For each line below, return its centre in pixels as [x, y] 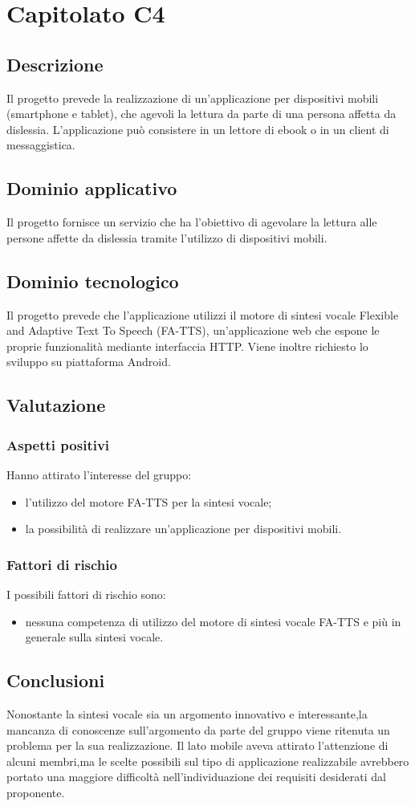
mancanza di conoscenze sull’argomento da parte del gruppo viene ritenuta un [198, 729]
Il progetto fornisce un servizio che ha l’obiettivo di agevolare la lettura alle [192, 222]
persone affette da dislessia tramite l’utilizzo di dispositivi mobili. [167, 237]
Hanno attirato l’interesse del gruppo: [99, 474]
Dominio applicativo [92, 188]
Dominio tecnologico [93, 281]
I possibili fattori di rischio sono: [86, 594]
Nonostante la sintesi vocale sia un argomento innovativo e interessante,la [187, 713]
